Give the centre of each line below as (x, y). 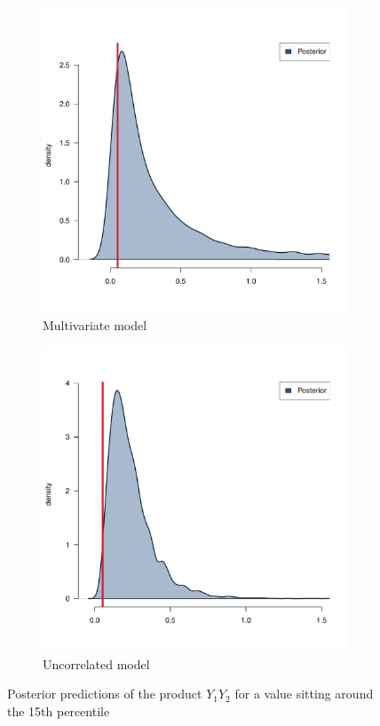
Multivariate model (95, 324)
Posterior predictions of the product (105, 694)
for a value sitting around (304, 694)
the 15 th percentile (59, 710)
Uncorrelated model (96, 663)
